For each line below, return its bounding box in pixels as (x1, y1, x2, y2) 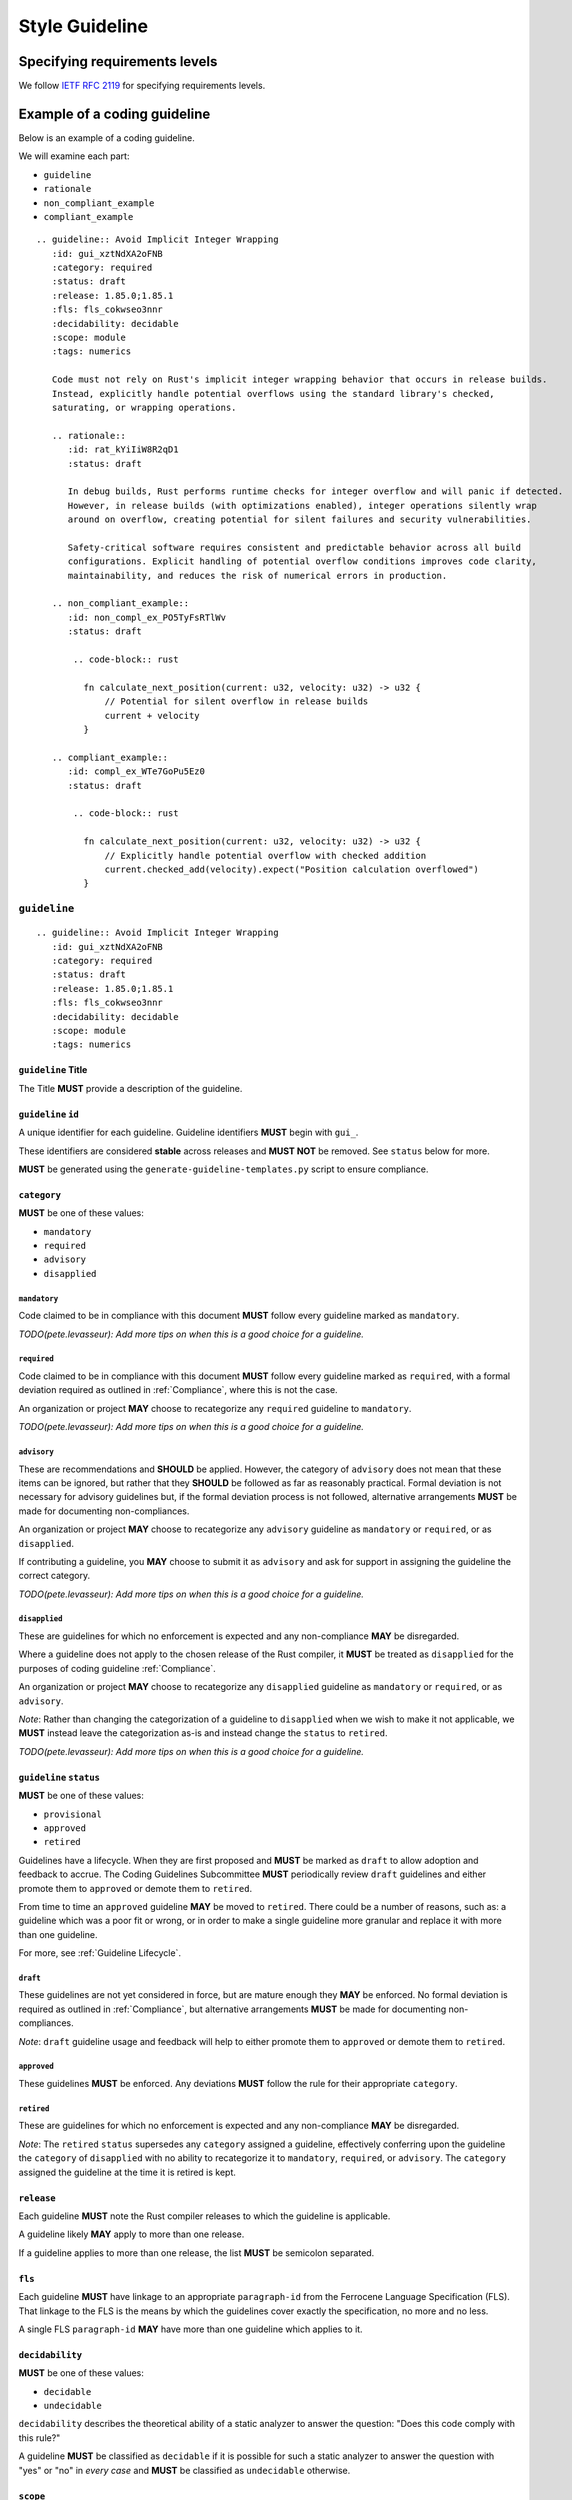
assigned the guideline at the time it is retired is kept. (18, 2166, 237, 2178)
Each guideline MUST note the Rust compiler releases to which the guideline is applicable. (18, 2210, 391, 2222)
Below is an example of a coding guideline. (18, 131, 195, 144)
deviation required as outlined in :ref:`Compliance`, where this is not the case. (18, 1384, 339, 1396)
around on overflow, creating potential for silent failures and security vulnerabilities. (67, 514, 532, 525)
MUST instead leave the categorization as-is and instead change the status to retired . (18, 1727, 388, 1739)
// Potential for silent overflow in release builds (104, 696, 369, 707)
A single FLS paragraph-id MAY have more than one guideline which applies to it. (18, 2323, 364, 2335)
